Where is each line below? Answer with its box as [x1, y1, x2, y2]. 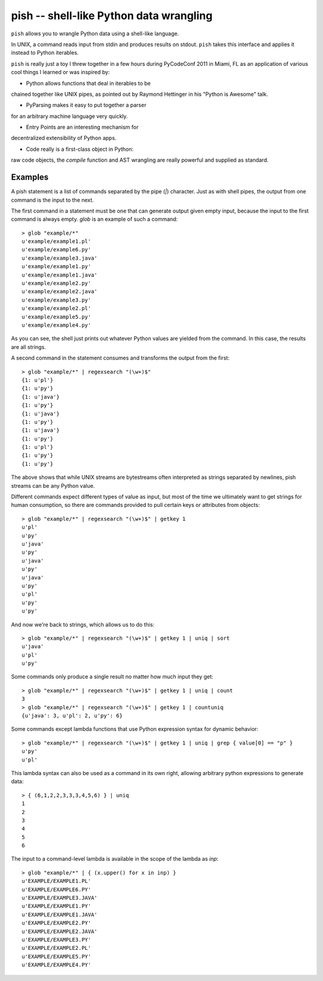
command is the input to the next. [11, 196, 94, 204]
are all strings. [11, 343, 46, 350]
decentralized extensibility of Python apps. [11, 135, 117, 142]
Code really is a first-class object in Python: [26, 145, 134, 153]
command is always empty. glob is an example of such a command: [11, 215, 178, 223]
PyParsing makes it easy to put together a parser [26, 102, 147, 109]
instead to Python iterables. [11, 49, 79, 56]
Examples [11, 172, 49, 183]
